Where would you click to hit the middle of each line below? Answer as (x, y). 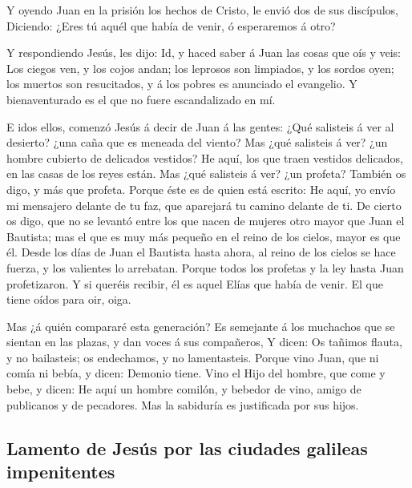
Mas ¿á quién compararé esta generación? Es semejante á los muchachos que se (201, 326)
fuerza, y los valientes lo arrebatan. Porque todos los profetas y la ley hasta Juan (205, 267)
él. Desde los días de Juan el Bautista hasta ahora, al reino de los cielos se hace (201, 252)
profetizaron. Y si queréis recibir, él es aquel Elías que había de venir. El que (195, 283)
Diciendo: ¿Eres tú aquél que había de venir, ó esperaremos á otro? (171, 25)
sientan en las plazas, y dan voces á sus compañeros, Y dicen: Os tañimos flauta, (204, 342)
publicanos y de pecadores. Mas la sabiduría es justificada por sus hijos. (183, 404)
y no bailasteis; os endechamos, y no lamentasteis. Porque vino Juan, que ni (193, 357)
